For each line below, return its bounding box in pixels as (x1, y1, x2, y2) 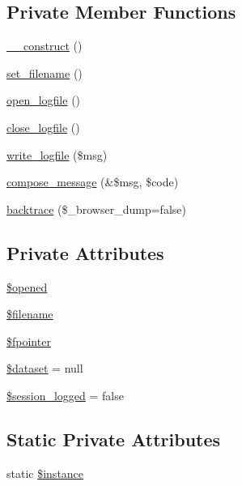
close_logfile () (6, 118, 80, 135)
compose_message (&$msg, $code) (6, 173, 179, 190)
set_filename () (6, 64, 83, 81)
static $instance (6, 464, 84, 481)
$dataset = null (6, 360, 83, 377)
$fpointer (6, 332, 51, 349)
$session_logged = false (6, 386, 124, 403)
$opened (6, 278, 48, 295)
